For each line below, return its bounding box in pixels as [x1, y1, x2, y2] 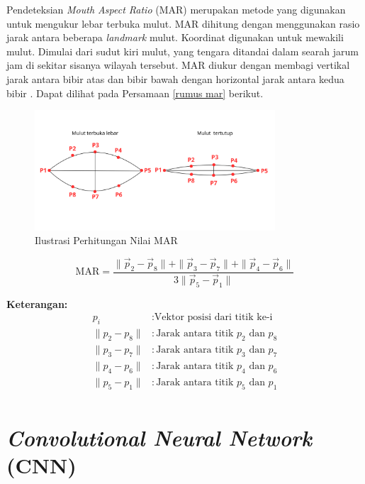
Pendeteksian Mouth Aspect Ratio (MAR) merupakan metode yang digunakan [6, 2, 346, 16]
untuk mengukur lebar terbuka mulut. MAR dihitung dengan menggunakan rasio [6, 16, 360, 31]
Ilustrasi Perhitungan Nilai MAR [35, 233, 178, 248]
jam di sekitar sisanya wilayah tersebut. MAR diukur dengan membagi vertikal [6, 57, 350, 72]
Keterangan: [6, 296, 68, 311]
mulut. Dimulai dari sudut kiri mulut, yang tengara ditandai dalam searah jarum [6, 43, 359, 58]
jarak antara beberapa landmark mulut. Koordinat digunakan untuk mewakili [6, 30, 344, 45]
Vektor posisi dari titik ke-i [154, 312, 273, 323]
